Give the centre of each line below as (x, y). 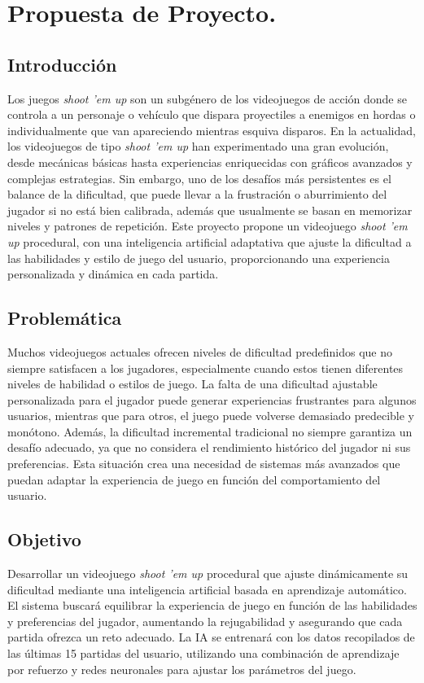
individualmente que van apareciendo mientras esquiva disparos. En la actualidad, (212, 130)
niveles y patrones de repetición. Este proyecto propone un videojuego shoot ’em (208, 226)
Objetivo (44, 539)
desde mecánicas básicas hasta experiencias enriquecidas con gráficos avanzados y (210, 162)
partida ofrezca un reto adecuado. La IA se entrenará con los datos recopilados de (211, 637)
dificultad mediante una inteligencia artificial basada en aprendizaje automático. (207, 589)
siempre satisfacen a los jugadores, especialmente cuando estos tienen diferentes (205, 368)
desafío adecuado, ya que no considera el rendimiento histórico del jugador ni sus (209, 447)
